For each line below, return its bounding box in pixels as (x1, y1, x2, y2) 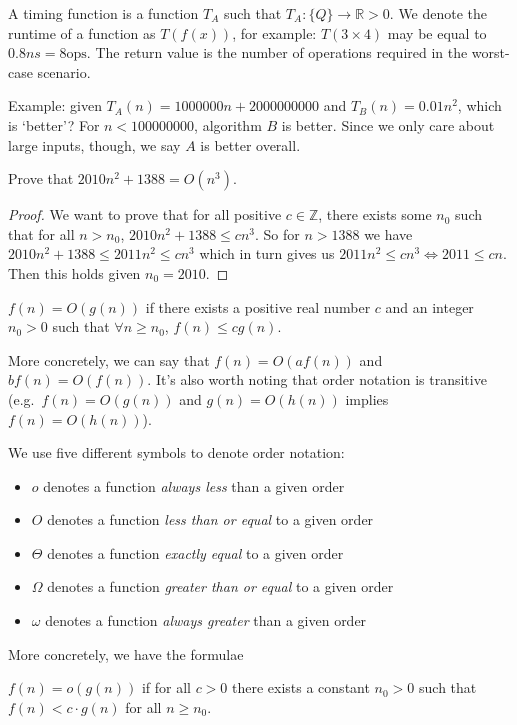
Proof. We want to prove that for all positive (8, 204, 282, 225)
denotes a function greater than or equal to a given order (47, 576, 394, 597)
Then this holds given (8, 262, 141, 283)
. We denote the (389, 3, 488, 23)
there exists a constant (232, 677, 370, 698)
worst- (471, 42, 510, 63)
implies (345, 388, 389, 409)
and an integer (385, 296, 474, 317)
